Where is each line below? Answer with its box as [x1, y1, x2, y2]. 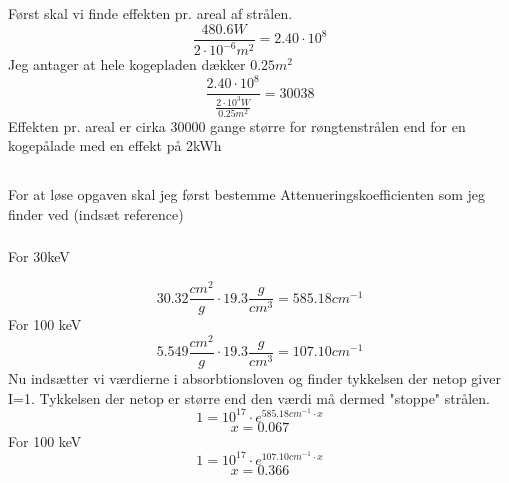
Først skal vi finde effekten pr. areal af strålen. [8, 3, 293, 24]
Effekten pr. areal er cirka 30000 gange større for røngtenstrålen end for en [8, 115, 466, 136]
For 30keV [8, 246, 70, 267]
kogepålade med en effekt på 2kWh [8, 135, 222, 156]
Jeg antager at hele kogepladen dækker [8, 54, 246, 75]
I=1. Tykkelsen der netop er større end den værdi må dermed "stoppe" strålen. [8, 387, 490, 408]
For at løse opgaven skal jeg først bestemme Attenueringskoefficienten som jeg [8, 184, 486, 205]
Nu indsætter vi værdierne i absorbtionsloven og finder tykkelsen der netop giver [8, 367, 501, 388]
